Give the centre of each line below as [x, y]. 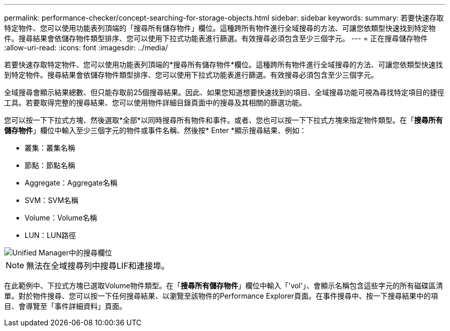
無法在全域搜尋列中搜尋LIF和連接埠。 [98, 266]
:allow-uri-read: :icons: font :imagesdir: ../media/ [86, 48]
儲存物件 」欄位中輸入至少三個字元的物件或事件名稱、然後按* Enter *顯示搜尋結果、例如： [155, 130]
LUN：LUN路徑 [50, 235]
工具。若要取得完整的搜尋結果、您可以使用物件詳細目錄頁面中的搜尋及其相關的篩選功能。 [155, 103]
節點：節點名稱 [50, 165]
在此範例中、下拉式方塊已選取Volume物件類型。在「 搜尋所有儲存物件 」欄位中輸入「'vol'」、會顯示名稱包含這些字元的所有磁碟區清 [224, 286]
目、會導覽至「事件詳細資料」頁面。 [65, 306]
